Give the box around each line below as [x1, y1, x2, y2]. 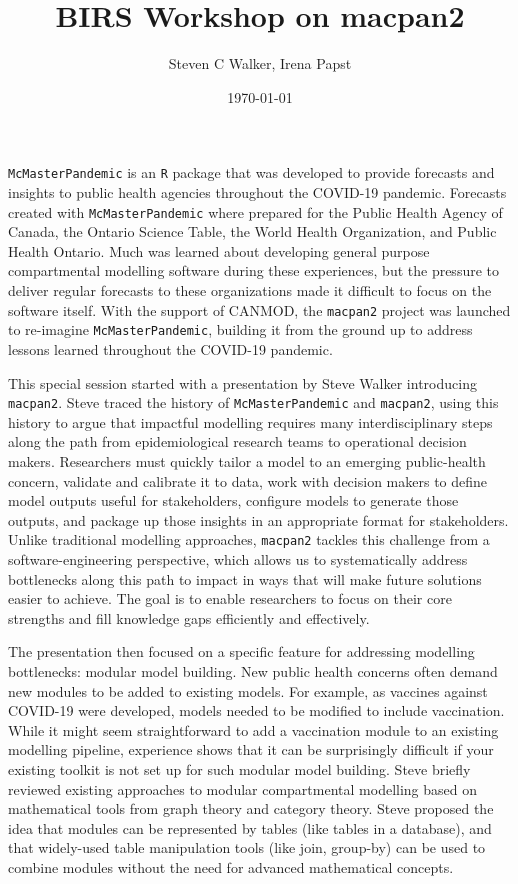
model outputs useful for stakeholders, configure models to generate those [8, 490, 459, 511]
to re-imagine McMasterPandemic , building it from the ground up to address [8, 319, 473, 340]
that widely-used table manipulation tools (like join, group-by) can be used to [8, 837, 486, 858]
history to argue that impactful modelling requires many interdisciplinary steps [8, 411, 493, 432]
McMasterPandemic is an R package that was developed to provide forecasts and [8, 162, 495, 183]
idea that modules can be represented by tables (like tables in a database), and [8, 817, 492, 838]
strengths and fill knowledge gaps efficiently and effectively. [8, 607, 370, 628]
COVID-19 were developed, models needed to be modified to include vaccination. [8, 700, 505, 721]
